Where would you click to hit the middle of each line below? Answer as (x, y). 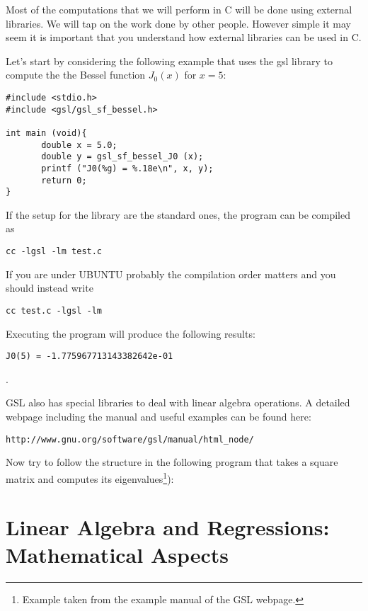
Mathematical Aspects (117, 555)
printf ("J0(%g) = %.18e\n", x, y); (127, 168)
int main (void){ (46, 133)
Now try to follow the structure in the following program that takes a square (172, 462)
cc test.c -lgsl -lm (54, 310)
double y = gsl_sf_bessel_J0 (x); (122, 157)
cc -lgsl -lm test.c (54, 252)
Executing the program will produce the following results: (131, 333)
